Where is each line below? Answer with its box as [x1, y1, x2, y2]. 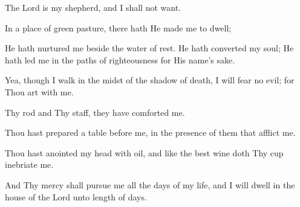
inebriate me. [5, 158, 54, 171]
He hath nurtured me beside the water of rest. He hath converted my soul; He [5, 42, 294, 54]
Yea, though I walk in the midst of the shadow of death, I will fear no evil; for [5, 74, 295, 86]
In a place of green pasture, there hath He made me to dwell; [5, 21, 232, 34]
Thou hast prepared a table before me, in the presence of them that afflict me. [5, 126, 296, 139]
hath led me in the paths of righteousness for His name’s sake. [5, 53, 235, 66]
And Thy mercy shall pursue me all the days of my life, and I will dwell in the [5, 178, 295, 191]
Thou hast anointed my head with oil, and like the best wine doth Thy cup [5, 146, 284, 159]
